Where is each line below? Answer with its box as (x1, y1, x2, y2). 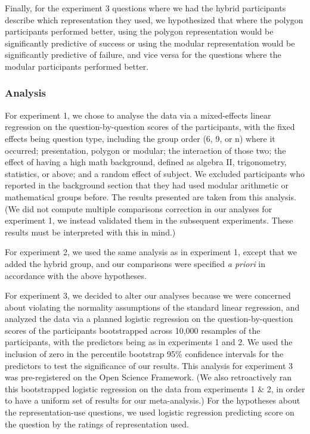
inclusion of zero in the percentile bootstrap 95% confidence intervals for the (5, 348, 284, 360)
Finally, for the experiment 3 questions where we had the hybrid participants (5, 2, 286, 14)
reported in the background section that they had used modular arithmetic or (5, 179, 289, 191)
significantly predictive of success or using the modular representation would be (5, 36, 295, 49)
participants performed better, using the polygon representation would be (5, 25, 274, 38)
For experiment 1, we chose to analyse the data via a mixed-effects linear (5, 108, 271, 121)
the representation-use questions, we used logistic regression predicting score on (5, 406, 294, 418)
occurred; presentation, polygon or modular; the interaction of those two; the (5, 144, 286, 156)
